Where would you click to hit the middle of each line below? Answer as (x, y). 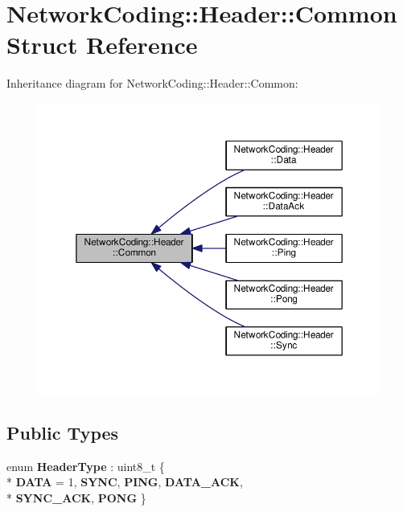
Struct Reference (102, 45)
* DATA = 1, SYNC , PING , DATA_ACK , (125, 482)
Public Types (63, 432)
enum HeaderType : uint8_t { (86, 466)
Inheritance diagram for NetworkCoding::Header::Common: (152, 83)
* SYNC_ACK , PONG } (76, 497)
